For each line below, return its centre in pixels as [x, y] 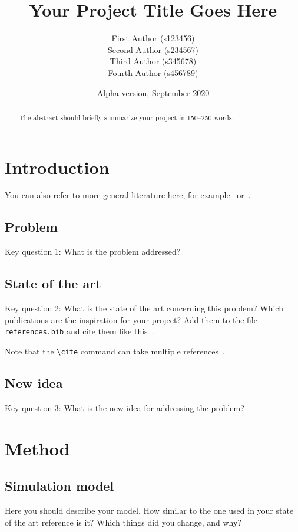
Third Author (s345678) [153, 61]
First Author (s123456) [153, 38]
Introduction [57, 167]
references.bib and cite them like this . [80, 331]
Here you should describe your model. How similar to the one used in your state [149, 510]
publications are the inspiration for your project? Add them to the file [131, 319]
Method [37, 448]
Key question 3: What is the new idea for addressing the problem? [125, 407]
